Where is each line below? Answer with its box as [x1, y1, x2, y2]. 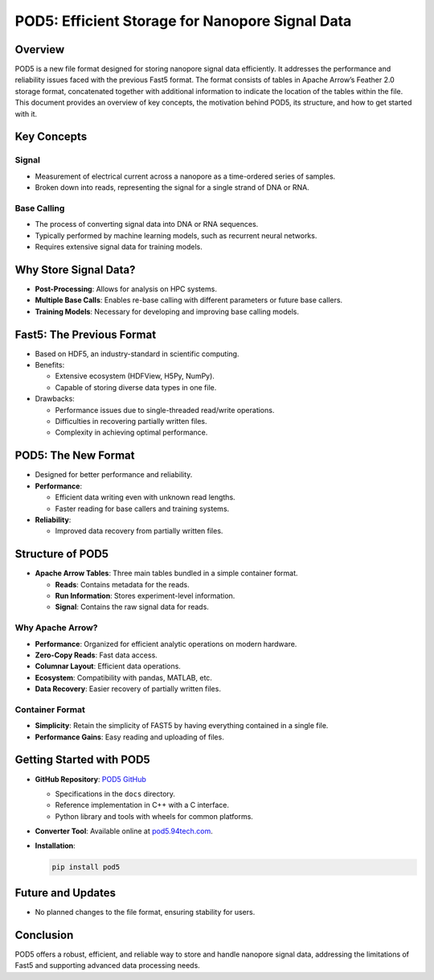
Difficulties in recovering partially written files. [55, 417, 208, 426]
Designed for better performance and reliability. [35, 470, 193, 480]
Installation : [35, 841, 76, 850]
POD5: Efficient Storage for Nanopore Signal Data [14, 12, 352, 30]
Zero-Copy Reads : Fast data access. [35, 650, 158, 660]
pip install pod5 [51, 863, 121, 872]
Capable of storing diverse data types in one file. [55, 382, 217, 392]
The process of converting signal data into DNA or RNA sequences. [35, 220, 259, 229]
